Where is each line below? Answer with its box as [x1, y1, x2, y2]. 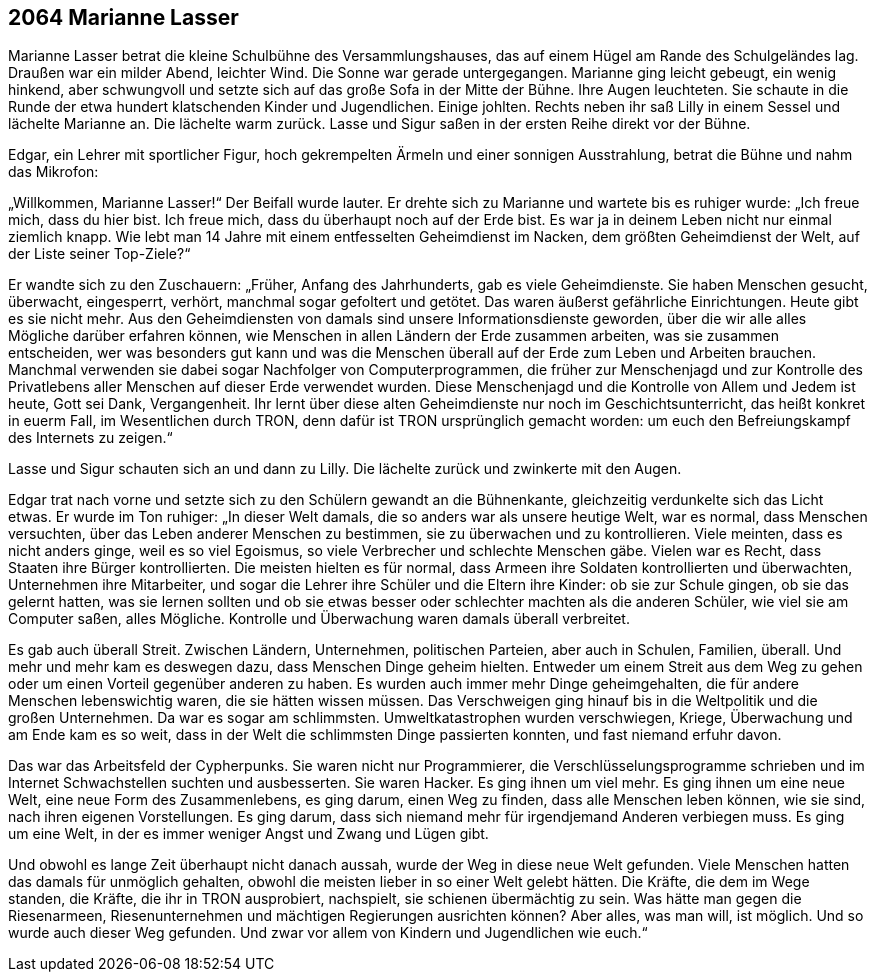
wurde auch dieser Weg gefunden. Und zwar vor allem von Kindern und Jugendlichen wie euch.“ [8, 924, 648, 942]
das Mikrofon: [8, 163, 99, 181]
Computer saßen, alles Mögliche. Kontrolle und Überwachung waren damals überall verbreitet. [8, 610, 630, 628]
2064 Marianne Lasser [8, 5, 239, 30]
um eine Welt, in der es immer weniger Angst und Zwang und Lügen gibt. [8, 825, 489, 843]
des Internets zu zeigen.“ [8, 429, 173, 447]
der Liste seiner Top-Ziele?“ [8, 245, 191, 263]
